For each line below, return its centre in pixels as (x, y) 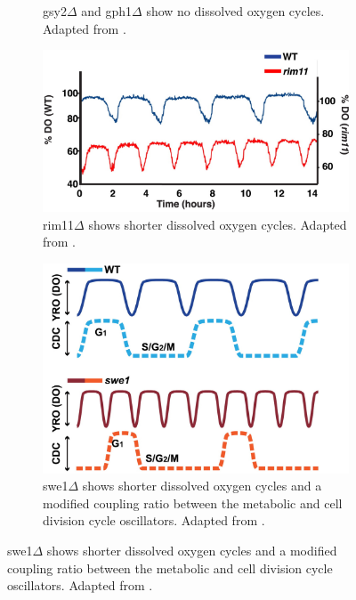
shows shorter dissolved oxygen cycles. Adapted (218, 224)
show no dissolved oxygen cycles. (235, 11)
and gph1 (107, 11)
